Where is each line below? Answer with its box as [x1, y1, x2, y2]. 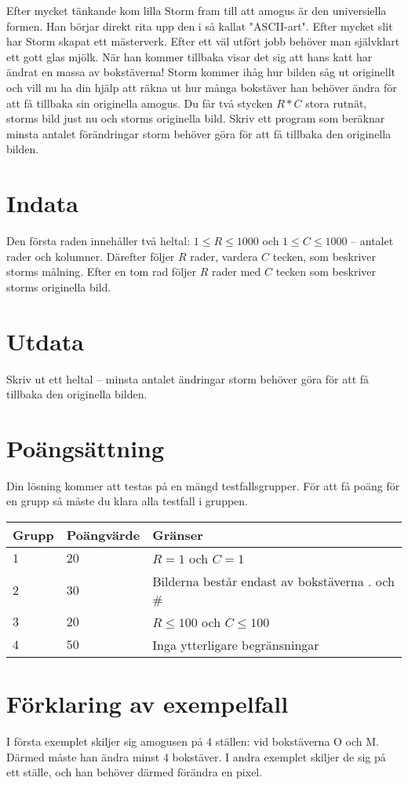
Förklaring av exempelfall [6, 688, 289, 720]
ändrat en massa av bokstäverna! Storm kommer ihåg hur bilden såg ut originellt [6, 64, 396, 80]
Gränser [152, 526, 203, 545]
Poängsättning [6, 431, 165, 464]
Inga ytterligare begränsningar [152, 636, 319, 655]
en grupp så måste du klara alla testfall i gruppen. [6, 493, 248, 509]
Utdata [6, 325, 85, 357]
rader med [211, 263, 261, 280]
